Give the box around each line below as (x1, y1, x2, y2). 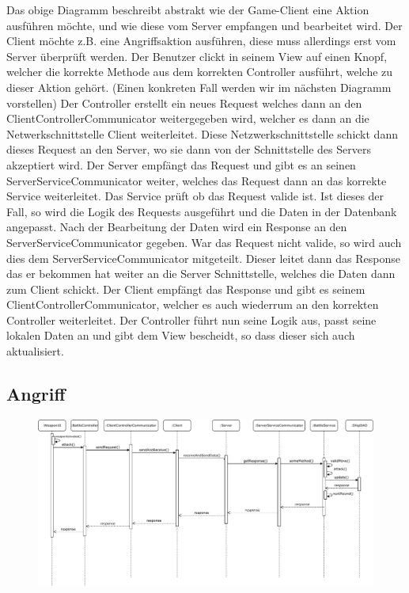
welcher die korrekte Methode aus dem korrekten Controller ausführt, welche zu (6, 63, 393, 80)
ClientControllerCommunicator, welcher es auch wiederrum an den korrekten (6, 296, 379, 313)
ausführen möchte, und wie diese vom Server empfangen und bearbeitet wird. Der (6, 17, 403, 33)
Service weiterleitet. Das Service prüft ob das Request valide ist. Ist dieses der (6, 188, 384, 204)
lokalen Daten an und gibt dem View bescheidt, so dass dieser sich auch (6, 327, 355, 344)
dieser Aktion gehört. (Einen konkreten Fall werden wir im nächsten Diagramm (6, 78, 392, 95)
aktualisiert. (6, 343, 64, 359)
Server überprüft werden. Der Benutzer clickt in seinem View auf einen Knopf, (6, 48, 388, 64)
